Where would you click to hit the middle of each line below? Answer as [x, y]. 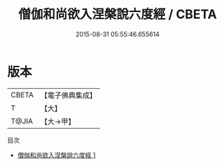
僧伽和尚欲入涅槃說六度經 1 [56, 155]
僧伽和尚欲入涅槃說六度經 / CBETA [118, 14]
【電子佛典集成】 [68, 95]
